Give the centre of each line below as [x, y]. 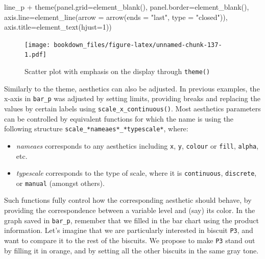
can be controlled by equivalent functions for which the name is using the [119, 118]
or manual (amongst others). [60, 183]
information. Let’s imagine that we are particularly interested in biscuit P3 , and [129, 230]
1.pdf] [35, 55]
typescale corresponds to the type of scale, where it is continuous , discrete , [136, 173]
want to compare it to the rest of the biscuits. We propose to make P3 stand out [130, 240]
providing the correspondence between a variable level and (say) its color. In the [130, 210]
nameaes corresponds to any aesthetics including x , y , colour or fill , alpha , [137, 145]
